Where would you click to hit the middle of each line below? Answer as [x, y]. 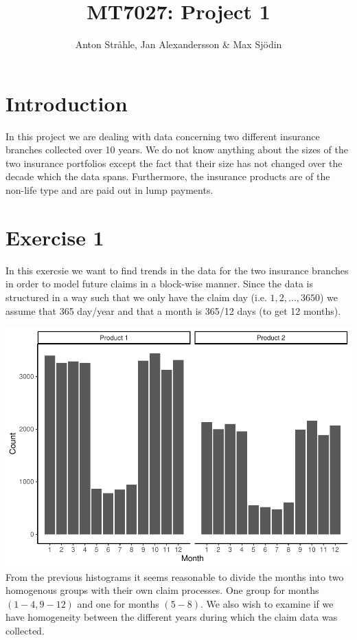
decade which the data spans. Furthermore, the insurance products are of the [168, 176]
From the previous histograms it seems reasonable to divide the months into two [175, 576]
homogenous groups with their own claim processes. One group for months [162, 590]
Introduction [67, 103]
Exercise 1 [55, 237]
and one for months [118, 603]
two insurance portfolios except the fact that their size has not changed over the [174, 163]
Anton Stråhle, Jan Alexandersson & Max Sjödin [178, 44]
